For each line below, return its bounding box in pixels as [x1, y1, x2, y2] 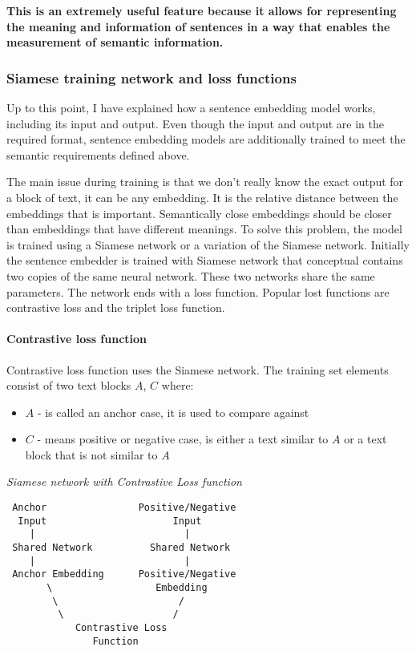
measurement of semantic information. [6, 34, 224, 51]
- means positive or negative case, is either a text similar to [37, 431, 329, 447]
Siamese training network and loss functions [6, 67, 297, 87]
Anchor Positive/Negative [12, 502, 236, 514]
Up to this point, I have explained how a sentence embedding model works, [6, 99, 376, 115]
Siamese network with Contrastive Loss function [6, 473, 242, 490]
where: [161, 377, 194, 394]
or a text [344, 431, 387, 447]
